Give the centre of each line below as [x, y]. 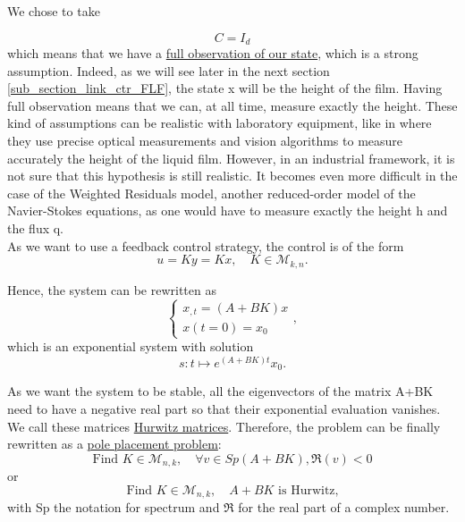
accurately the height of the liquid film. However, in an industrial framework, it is [231, 158]
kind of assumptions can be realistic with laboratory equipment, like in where [220, 123]
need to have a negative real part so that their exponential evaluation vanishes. [224, 408]
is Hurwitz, [309, 490]
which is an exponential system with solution [131, 346]
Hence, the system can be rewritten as [112, 289]
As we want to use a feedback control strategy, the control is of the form [206, 245]
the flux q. [36, 227]
